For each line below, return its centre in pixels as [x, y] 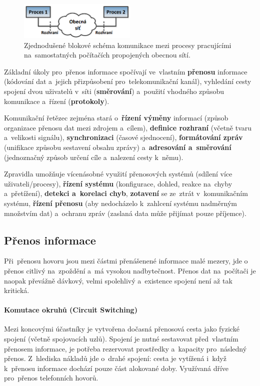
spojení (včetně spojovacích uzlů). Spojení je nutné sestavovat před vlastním [121, 339]
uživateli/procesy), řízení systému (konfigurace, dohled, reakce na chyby [118, 183]
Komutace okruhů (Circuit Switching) [71, 310]
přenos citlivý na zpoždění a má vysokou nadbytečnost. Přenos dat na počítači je [130, 270]
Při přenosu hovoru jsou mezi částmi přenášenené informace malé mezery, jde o [126, 261]
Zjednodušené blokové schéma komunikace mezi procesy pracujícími [128, 45]
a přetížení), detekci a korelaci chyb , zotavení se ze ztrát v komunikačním [126, 193]
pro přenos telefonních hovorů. [51, 378]
